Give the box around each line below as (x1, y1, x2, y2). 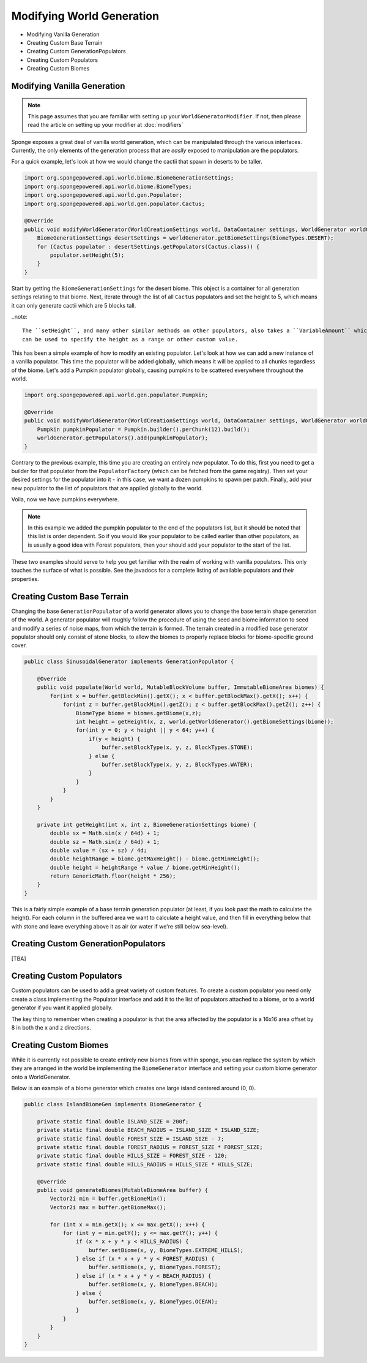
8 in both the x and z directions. (11, 1024, 92, 1031)
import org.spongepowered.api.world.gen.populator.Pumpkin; (24, 392, 209, 398)
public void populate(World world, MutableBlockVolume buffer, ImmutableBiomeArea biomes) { (37, 684, 324, 691)
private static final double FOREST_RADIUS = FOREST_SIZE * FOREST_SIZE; (37, 1144, 263, 1151)
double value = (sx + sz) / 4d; (50, 846, 147, 854)
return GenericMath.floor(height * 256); (50, 873, 176, 879)
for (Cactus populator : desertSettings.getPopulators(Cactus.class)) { (37, 243, 260, 250)
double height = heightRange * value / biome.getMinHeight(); (50, 864, 241, 871)
